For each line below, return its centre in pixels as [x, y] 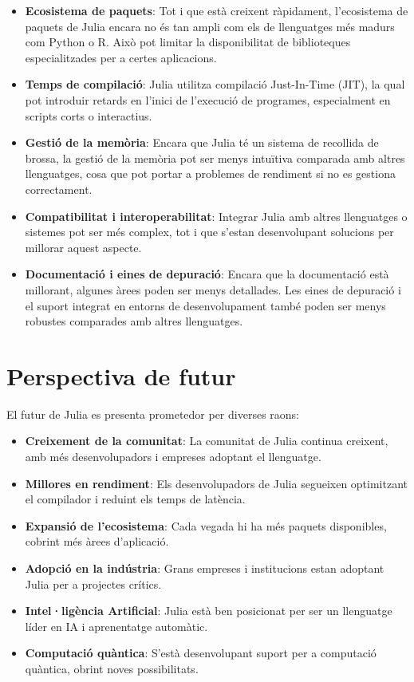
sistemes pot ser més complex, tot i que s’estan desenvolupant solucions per [209, 232]
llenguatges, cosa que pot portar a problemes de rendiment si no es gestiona [210, 173]
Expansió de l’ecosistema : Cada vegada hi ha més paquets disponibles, [206, 525]
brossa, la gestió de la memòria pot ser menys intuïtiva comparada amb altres [215, 158]
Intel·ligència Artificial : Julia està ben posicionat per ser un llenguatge [209, 611]
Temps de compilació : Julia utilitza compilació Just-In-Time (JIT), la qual [215, 84]
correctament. [59, 189]
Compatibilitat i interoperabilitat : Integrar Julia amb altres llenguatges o [216, 216]
